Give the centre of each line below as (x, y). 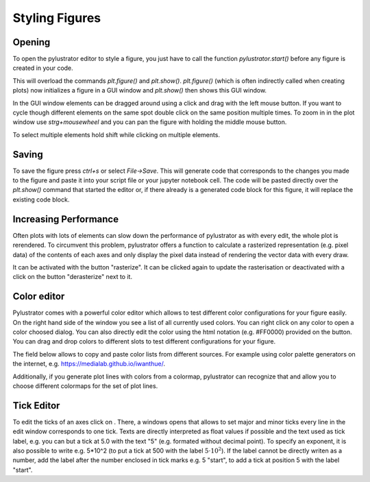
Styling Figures (57, 18)
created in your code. (43, 68)
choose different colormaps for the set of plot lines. (85, 386)
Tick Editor (36, 406)
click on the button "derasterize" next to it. (73, 277)
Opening (32, 42)
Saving (28, 154)
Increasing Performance (66, 219)
